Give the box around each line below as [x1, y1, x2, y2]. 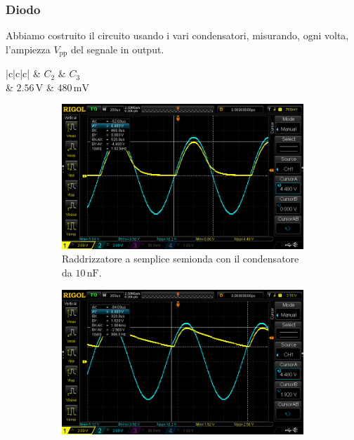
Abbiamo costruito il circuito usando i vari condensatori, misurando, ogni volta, [6, 28, 349, 43]
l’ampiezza [6, 41, 51, 56]
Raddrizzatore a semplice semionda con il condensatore [62, 251, 299, 266]
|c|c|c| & [6, 66, 41, 81]
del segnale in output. [70, 41, 164, 56]
